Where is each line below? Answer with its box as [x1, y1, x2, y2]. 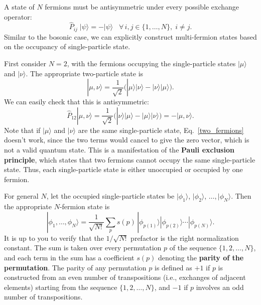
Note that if [4, 124, 41, 135]
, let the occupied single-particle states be [46, 191, 175, 201]
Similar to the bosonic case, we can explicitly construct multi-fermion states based [4, 31, 257, 42]
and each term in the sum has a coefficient [4, 252, 135, 262]
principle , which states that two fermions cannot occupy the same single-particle [4, 154, 255, 165]
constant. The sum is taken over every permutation [4, 242, 162, 253]
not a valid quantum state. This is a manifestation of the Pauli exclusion [4, 144, 234, 155]
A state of [4, 2, 35, 12]
